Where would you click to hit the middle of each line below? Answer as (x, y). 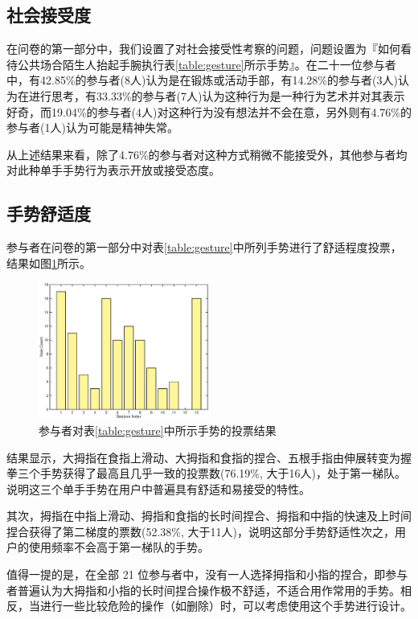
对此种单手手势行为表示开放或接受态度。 (113, 170)
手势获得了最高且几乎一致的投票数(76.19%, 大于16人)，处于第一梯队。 (223, 473)
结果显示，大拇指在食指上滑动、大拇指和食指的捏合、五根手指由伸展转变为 (203, 457)
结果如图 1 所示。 (49, 262)
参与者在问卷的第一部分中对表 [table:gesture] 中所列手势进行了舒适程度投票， (204, 247)
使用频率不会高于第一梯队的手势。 (119, 547)
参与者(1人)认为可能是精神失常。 (92, 127)
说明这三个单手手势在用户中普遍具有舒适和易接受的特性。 (158, 488)
